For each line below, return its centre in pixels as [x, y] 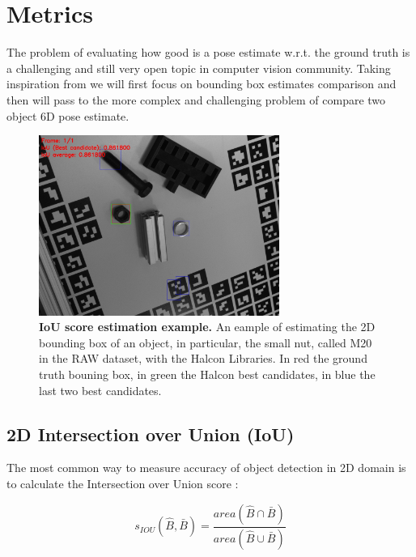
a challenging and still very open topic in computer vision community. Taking [199, 68]
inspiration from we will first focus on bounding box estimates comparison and [202, 84]
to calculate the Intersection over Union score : [123, 484]
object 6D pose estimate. [68, 115]
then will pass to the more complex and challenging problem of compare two [196, 99]
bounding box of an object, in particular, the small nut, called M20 [206, 342]
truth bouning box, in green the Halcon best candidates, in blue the [207, 374]
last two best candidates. [100, 390]
